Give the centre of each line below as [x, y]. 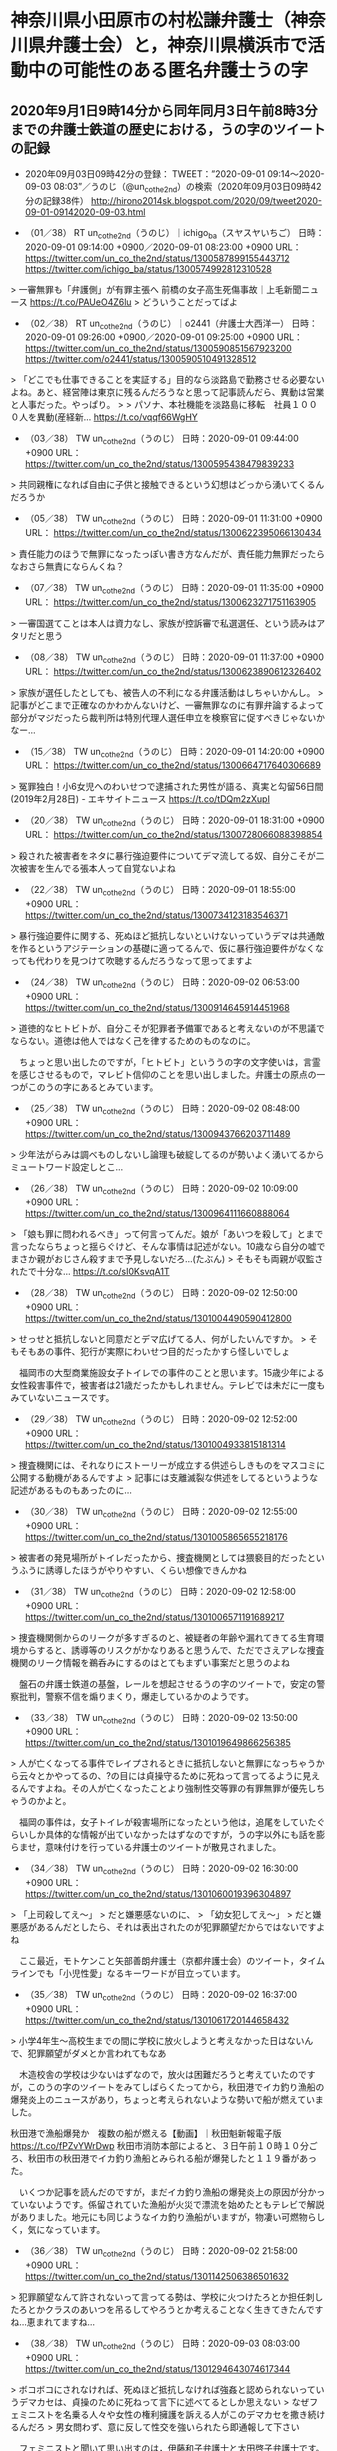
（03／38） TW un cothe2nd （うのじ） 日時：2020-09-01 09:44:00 [162, 439]
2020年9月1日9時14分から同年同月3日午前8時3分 [164, 110]
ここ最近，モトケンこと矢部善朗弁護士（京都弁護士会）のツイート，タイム [171, 1961]
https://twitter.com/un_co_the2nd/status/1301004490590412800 [158, 1318]
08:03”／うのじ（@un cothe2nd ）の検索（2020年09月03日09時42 [187, 188]
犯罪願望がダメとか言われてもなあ [97, 2053]
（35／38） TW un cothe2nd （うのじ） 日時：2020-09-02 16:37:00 [161, 1996]
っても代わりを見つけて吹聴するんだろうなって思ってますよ [131, 960]
